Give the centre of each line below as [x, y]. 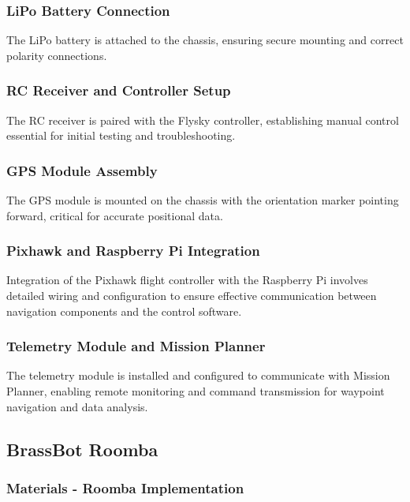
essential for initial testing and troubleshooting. [121, 135]
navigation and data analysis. [77, 406]
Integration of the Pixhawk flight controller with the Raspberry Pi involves [187, 280]
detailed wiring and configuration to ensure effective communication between [192, 296]
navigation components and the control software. [124, 311]
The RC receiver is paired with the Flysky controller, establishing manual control [203, 120]
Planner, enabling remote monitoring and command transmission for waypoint [196, 391]
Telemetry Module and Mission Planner [136, 346]
